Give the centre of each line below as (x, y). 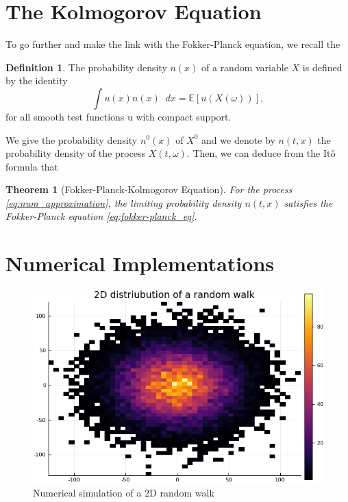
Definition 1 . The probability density (86, 67)
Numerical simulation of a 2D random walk (124, 493)
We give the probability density (72, 139)
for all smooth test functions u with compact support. (119, 116)
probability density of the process (76, 153)
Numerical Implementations (140, 263)
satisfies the (308, 202)
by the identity (37, 80)
